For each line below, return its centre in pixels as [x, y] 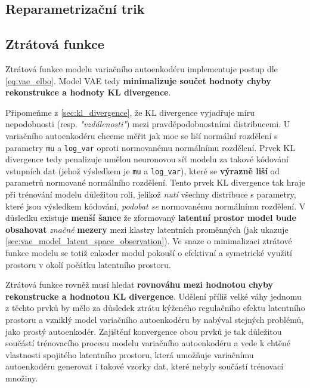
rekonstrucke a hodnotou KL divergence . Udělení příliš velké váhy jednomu [154, 296]
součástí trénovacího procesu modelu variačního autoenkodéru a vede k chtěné [148, 343]
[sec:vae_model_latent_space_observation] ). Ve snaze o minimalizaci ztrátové [149, 241]
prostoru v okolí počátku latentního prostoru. [88, 264]
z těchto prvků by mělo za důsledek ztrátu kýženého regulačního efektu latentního [155, 308]
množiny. [22, 378]
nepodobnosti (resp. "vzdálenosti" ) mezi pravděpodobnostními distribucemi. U [148, 124]
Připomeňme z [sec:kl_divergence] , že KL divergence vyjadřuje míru [130, 112]
